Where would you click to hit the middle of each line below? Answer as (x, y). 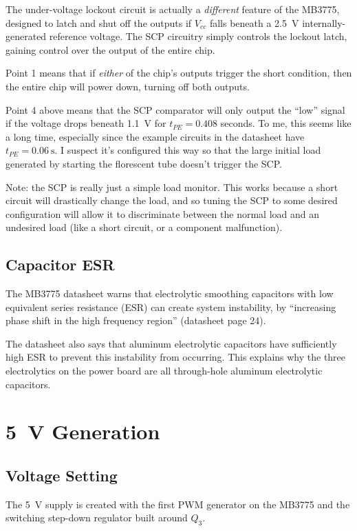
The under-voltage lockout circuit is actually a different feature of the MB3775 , (173, 9)
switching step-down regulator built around (97, 518)
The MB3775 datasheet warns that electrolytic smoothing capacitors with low (170, 293)
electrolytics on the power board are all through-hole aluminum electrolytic (164, 371)
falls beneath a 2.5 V (254, 22)
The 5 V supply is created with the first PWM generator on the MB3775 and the (178, 504)
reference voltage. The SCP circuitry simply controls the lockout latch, (198, 36)
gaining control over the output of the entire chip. (110, 49)
